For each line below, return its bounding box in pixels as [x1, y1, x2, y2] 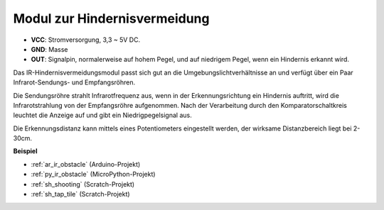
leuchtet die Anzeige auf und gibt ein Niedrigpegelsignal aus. [13, 111, 192, 120]
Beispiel [13, 147, 38, 155]
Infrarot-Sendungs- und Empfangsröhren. [13, 78, 136, 87]
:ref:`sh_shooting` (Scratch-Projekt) [31, 179, 135, 188]
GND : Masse [31, 45, 68, 53]
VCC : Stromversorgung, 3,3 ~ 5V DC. [31, 35, 141, 44]
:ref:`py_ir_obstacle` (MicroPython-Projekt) [31, 170, 156, 179]
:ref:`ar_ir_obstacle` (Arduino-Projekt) [31, 160, 141, 168]
